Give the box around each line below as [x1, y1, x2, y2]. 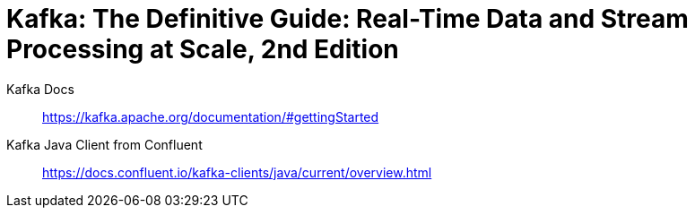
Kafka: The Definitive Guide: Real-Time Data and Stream [6, 4, 689, 34]
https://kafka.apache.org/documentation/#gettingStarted [42, 108, 379, 125]
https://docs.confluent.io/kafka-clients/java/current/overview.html [42, 164, 432, 180]
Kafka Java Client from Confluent [6, 136, 203, 152]
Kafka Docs [6, 81, 74, 97]
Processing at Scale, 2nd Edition [6, 34, 399, 64]
